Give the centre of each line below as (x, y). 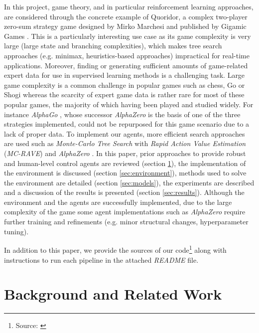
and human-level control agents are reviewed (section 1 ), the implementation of (125, 163)
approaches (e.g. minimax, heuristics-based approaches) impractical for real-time (127, 55)
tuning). (16, 231)
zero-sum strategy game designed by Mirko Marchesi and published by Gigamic (125, 26)
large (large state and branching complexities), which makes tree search (113, 46)
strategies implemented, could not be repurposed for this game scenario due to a (127, 124)
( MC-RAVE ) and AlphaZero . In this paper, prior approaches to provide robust (125, 153)
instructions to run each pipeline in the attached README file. (101, 259)
